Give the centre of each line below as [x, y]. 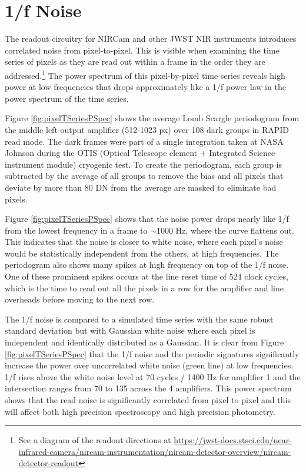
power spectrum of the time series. [67, 98]
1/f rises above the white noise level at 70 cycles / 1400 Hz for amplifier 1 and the [153, 376]
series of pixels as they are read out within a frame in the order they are [135, 62]
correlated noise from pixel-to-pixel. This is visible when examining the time [142, 50]
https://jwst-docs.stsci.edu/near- [233, 440]
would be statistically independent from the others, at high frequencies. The [142, 253]
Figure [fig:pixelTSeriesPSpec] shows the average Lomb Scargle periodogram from [152, 118]
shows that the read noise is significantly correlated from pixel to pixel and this [148, 400]
